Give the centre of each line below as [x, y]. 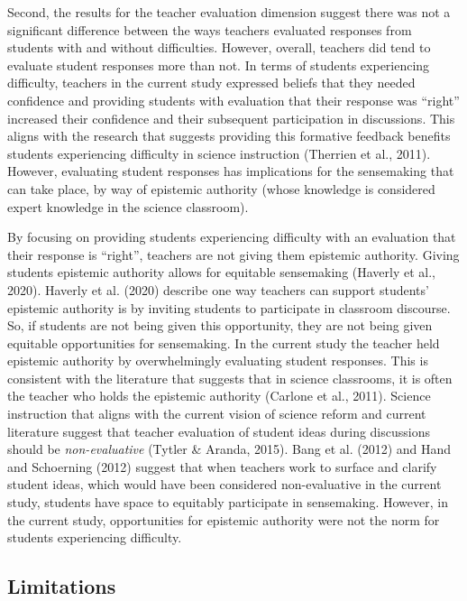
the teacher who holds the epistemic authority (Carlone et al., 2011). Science [219, 396]
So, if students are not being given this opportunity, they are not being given [220, 325]
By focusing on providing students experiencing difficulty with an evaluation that [232, 237]
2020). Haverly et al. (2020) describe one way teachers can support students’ [218, 289]
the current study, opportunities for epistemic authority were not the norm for [224, 519]
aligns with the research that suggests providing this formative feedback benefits [229, 136]
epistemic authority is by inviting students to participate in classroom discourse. [229, 307]
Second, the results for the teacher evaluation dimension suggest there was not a [229, 12]
